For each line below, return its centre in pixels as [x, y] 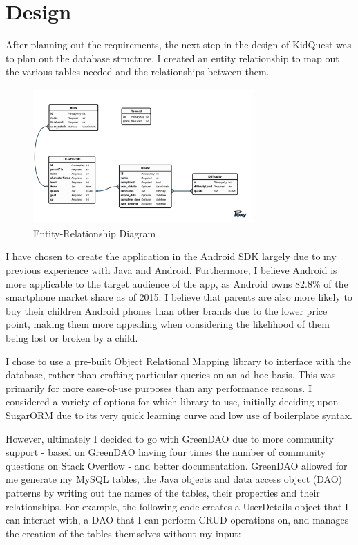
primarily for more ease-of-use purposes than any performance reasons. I [159, 388]
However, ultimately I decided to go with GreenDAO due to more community [170, 438]
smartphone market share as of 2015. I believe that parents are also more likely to [179, 297]
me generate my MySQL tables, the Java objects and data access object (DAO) [174, 479]
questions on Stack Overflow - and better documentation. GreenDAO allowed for [177, 465]
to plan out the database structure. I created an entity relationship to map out [172, 58]
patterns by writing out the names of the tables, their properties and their [163, 492]
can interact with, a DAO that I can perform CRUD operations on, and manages [177, 520]
